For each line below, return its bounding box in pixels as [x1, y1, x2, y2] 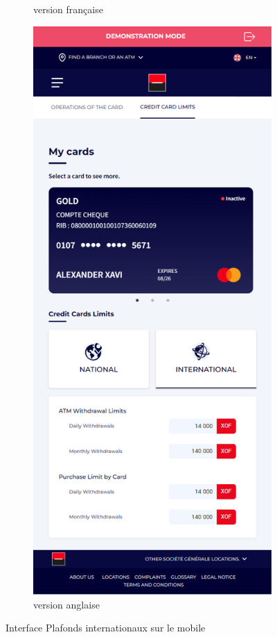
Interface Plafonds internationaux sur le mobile [6, 620, 206, 635]
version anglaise [33, 597, 100, 611]
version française [33, 2, 103, 16]
